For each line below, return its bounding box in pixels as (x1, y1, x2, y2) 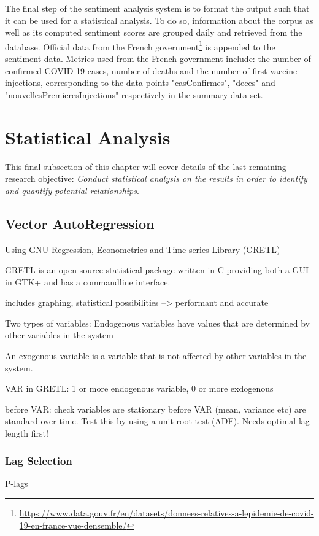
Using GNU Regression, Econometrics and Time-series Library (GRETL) (5, 243, 280, 255)
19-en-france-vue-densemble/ (19, 519, 127, 532)
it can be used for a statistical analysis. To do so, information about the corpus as (5, 14, 313, 26)
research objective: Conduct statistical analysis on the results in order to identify (5, 172, 307, 185)
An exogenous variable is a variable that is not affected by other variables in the (5, 349, 307, 362)
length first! (5, 427, 48, 440)
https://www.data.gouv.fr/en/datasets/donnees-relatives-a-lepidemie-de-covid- (19, 507, 314, 519)
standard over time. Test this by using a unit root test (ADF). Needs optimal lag (5, 414, 310, 427)
